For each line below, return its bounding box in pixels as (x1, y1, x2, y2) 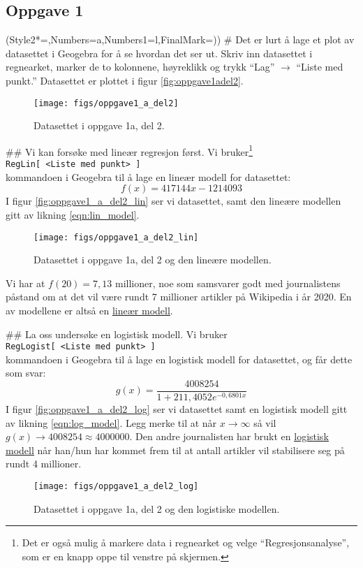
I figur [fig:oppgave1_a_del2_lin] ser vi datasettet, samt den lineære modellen (6, 194, 341, 208)
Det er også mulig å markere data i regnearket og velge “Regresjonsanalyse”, (22, 535, 350, 550)
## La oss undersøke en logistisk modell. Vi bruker (6, 326, 228, 341)
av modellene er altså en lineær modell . (6, 303, 173, 317)
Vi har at (6, 275, 45, 290)
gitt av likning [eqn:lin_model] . (6, 207, 140, 221)
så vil (253, 415, 276, 430)
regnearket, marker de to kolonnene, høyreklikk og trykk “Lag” (6, 59, 275, 74)
